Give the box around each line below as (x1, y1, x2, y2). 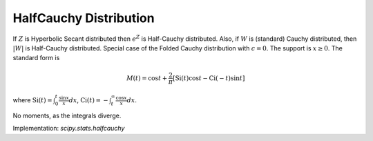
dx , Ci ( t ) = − (68, 96, 108, 104)
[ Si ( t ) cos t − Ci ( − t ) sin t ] (173, 74, 245, 82)
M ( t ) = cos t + (126, 74, 168, 82)
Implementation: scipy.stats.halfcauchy (12, 124, 125, 133)
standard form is (12, 54, 60, 62)
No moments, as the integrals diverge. (12, 111, 122, 120)
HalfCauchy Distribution (12, 10, 155, 26)
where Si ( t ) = (12, 96, 53, 104)
